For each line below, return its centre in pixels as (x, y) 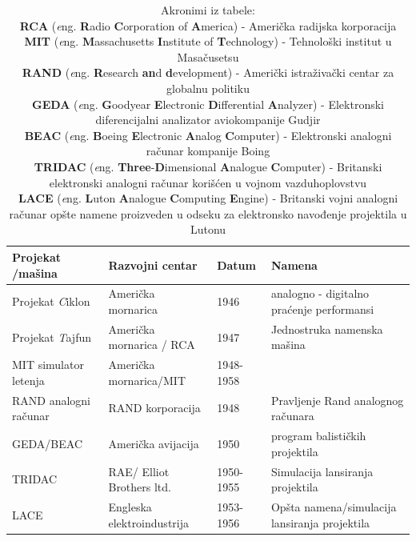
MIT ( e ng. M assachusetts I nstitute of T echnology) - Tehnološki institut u (208, 41)
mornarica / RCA (152, 345)
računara (292, 416)
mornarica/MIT (147, 380)
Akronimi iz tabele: (208, 10)
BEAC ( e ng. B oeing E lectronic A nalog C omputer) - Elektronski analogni (208, 135)
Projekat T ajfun (52, 337)
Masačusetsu (208, 56)
